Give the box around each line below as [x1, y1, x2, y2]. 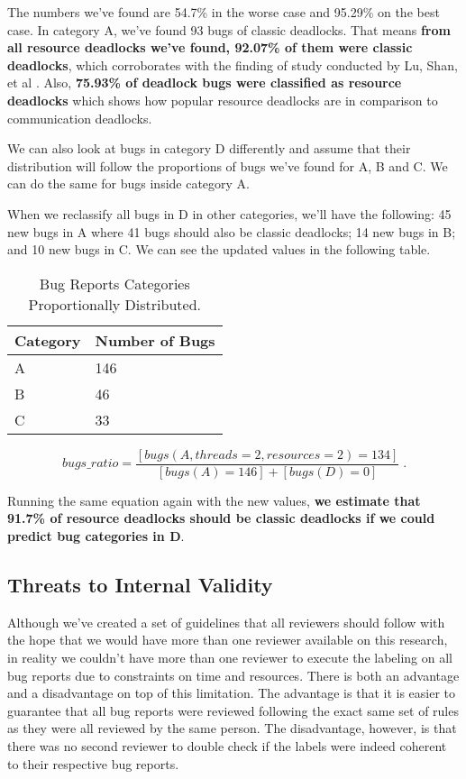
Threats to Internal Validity [7, 570, 273, 598]
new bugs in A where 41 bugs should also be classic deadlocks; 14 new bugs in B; [7, 222, 456, 241]
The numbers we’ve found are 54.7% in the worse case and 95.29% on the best [7, 3, 440, 21]
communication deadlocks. [7, 108, 152, 127]
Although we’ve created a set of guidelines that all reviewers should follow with [7, 612, 445, 631]
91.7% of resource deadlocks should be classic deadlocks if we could [7, 509, 435, 527]
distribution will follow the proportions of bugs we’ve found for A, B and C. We [7, 156, 448, 175]
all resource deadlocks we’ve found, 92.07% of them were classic [7, 38, 413, 57]
